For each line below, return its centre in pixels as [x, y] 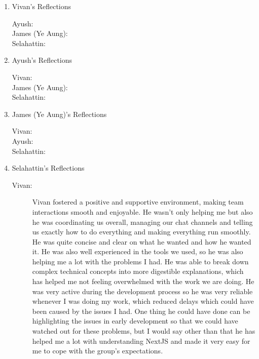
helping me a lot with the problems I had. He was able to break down [140, 261]
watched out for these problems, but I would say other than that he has [144, 331]
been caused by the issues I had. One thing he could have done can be [141, 311]
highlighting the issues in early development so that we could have [135, 321]
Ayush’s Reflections [42, 60]
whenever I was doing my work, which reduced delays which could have [143, 301]
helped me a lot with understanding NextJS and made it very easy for [141, 341]
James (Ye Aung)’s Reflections [59, 114]
